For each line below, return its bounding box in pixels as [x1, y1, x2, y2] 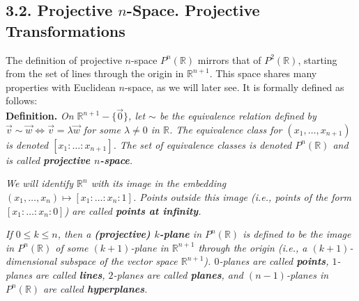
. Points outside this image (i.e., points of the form [132, 189, 352, 204]
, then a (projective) [57, 227, 151, 241]
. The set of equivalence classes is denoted [113, 137, 292, 152]
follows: [6, 93, 38, 108]
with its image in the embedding [91, 176, 227, 190]
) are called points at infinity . [64, 203, 201, 218]
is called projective [6, 152, 91, 167]
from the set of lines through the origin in [6, 66, 184, 81]
